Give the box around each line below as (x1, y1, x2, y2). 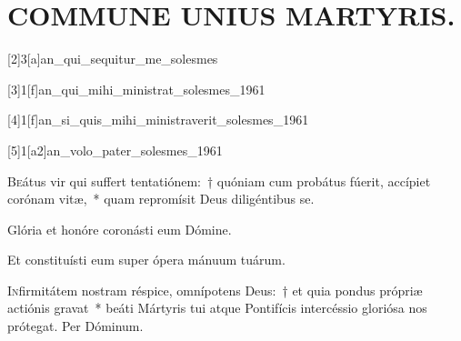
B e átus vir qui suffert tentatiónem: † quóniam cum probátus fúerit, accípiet (7, 171, 431, 190)
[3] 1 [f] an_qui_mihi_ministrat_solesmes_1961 (7, 79, 266, 98)
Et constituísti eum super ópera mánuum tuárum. (7, 250, 286, 269)
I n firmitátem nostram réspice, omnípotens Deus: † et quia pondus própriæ (7, 280, 423, 299)
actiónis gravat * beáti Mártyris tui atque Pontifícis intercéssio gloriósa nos (7, 298, 427, 317)
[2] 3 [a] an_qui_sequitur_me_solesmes (7, 49, 218, 68)
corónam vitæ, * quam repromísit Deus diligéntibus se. (7, 189, 315, 208)
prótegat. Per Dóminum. (7, 316, 144, 336)
